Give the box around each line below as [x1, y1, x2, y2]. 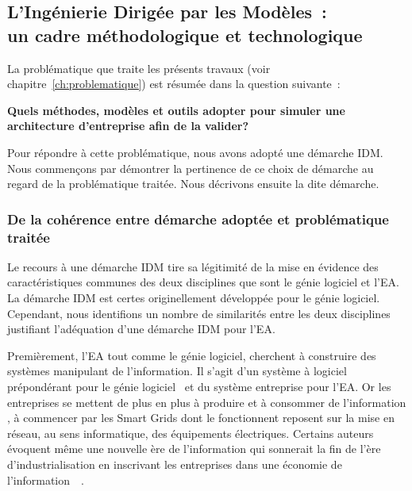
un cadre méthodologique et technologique [7, 22, 363, 47]
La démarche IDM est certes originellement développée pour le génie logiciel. [7, 290, 380, 306]
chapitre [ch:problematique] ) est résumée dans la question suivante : [7, 75, 341, 92]
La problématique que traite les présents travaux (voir [7, 59, 271, 76]
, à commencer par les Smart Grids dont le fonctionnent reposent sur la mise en [7, 409, 395, 426]
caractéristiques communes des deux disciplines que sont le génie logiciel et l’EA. [7, 274, 399, 290]
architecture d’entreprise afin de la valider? [7, 117, 248, 134]
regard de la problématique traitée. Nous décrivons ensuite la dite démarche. [7, 175, 379, 192]
